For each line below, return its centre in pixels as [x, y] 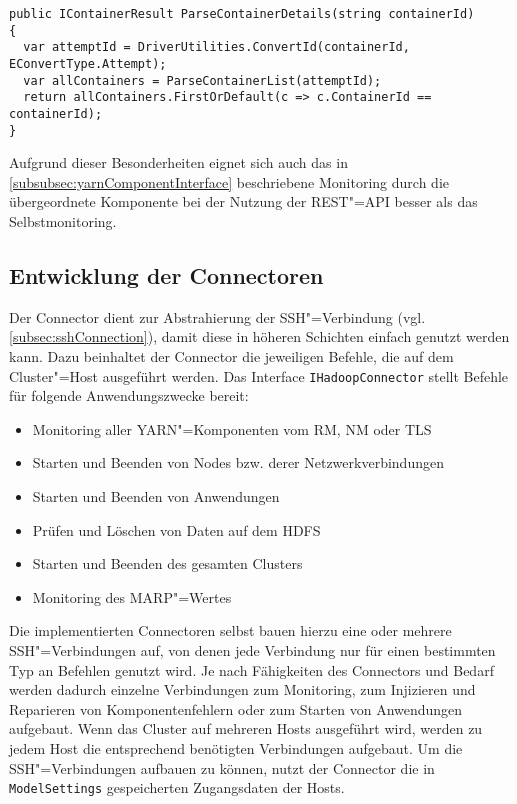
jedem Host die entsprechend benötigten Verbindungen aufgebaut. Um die [236, 747]
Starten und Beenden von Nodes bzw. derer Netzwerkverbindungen [238, 462]
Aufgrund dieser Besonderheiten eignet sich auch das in [178, 162]
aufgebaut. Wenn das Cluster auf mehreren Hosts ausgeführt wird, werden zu [246, 728]
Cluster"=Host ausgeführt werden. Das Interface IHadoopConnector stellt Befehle [259, 375]
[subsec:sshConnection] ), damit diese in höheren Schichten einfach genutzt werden [259, 336]
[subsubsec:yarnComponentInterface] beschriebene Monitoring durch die [229, 181]
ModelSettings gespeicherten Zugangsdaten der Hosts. [177, 787]
